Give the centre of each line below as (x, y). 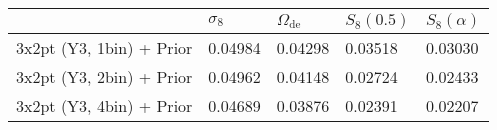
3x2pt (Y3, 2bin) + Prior (104, 76)
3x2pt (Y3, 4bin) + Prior (104, 105)
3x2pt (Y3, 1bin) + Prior (104, 47)
